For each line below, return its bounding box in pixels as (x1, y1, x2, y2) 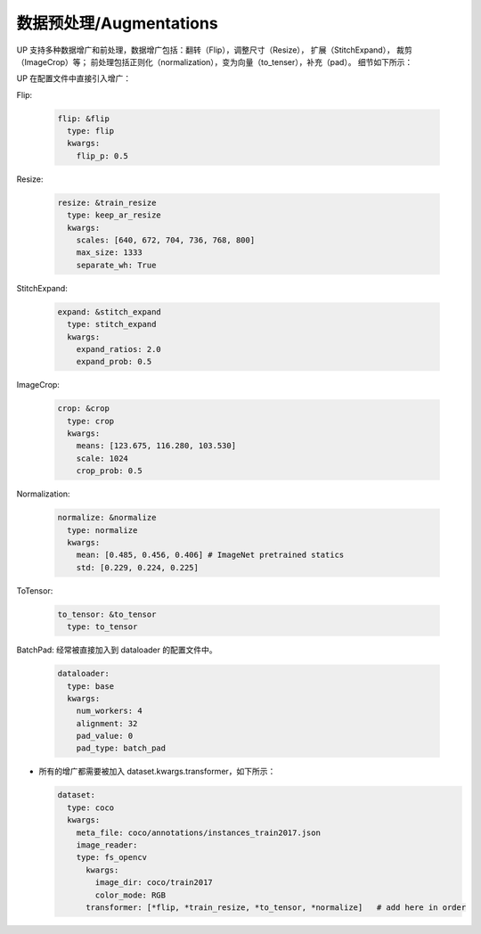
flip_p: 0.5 (76, 151, 129, 160)
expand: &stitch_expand (57, 307, 162, 316)
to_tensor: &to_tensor (57, 609, 157, 619)
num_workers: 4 (76, 706, 143, 717)
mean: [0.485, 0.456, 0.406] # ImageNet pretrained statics (76, 550, 345, 561)
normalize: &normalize (57, 512, 157, 523)
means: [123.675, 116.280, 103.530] (76, 441, 236, 451)
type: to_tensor (67, 622, 138, 632)
